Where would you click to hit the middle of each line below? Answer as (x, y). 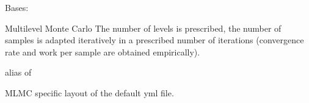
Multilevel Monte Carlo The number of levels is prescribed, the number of (143, 28)
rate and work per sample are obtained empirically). (103, 51)
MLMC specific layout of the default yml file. (89, 92)
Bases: (17, 7)
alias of (18, 72)
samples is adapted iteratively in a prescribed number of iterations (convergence (154, 40)
